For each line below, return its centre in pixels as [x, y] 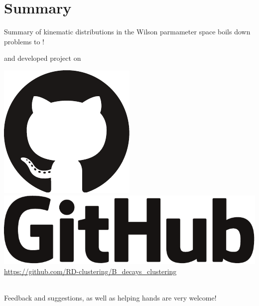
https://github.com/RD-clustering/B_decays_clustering [90, 271]
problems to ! [24, 41]
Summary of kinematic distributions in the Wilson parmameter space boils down [127, 32]
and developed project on [43, 58]
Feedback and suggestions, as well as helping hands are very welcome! [110, 297]
